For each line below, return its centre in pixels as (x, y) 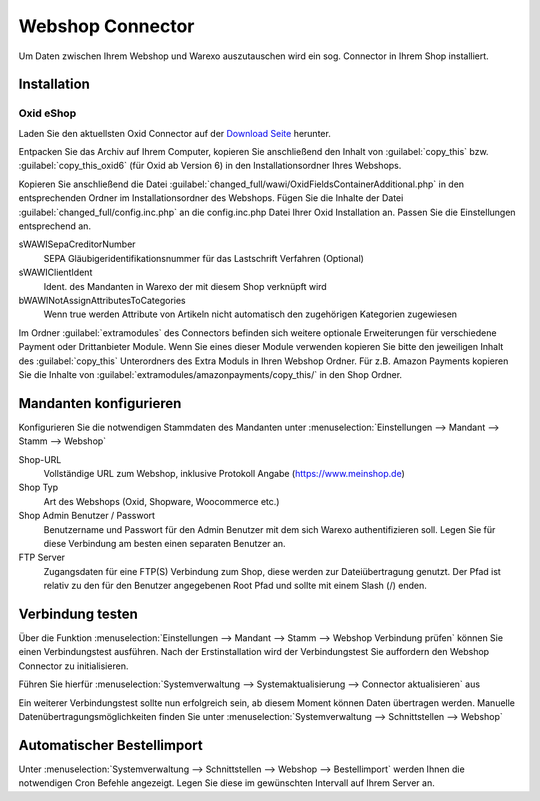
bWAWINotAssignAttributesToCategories (102, 300)
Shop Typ (38, 487)
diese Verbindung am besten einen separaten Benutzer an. (164, 543)
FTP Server (41, 557)
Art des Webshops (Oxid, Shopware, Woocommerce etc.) (161, 501)
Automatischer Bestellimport (111, 745)
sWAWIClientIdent (55, 272)
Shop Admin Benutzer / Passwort (86, 516)
